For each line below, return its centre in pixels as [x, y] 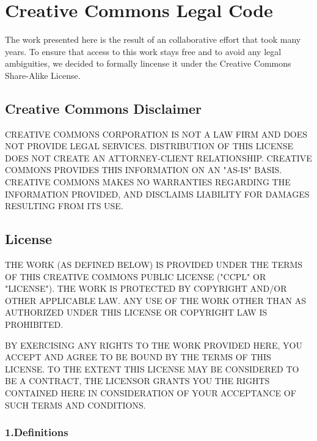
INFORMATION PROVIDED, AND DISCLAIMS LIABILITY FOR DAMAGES [157, 194]
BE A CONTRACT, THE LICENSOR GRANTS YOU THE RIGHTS [137, 381]
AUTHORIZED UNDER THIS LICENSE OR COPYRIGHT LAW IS [136, 312]
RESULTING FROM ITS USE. [64, 206]
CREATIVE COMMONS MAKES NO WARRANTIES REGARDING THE [148, 182]
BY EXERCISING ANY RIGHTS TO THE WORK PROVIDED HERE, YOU [154, 345]
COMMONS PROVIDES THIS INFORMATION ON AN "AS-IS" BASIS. [144, 170]
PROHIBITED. [34, 324]
